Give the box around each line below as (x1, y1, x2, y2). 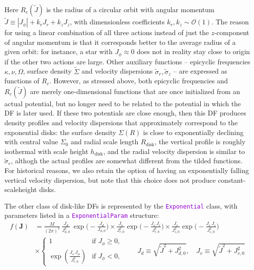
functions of (4, 76, 40, 86)
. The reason (211, 17, 249, 27)
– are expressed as (173, 66, 228, 76)
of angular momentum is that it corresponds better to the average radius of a (4, 37, 236, 47)
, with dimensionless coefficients (70, 17, 165, 27)
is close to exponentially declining (143, 127, 244, 137)
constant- (218, 174, 246, 185)
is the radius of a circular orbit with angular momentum (46, 4, 214, 14)
